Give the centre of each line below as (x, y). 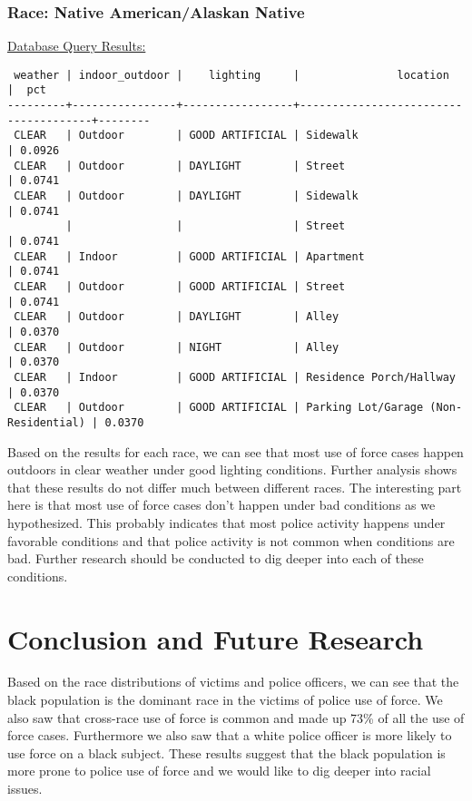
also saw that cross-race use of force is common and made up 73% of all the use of (236, 717)
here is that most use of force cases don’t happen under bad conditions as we (221, 505)
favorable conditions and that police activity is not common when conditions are (231, 540)
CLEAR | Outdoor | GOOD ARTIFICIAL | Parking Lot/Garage (219, 408)
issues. (25, 788)
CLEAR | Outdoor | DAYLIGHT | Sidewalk (186, 196)
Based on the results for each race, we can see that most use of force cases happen (236, 451)
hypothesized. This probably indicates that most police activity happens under (226, 522)
